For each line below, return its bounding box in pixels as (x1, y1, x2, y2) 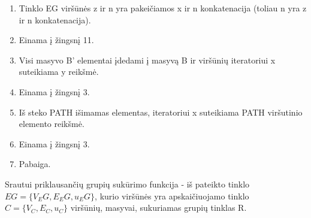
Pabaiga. (19, 158, 51, 170)
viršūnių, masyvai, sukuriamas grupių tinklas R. (70, 201, 247, 214)
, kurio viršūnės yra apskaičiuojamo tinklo (95, 189, 249, 202)
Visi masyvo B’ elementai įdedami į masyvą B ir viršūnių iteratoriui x (19, 53, 276, 66)
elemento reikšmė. (19, 117, 84, 130)
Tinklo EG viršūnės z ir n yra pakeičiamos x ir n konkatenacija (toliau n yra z (19, 2, 307, 14)
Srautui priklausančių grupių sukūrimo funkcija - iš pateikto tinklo (5, 177, 250, 190)
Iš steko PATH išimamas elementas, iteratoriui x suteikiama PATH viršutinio (19, 105, 303, 118)
